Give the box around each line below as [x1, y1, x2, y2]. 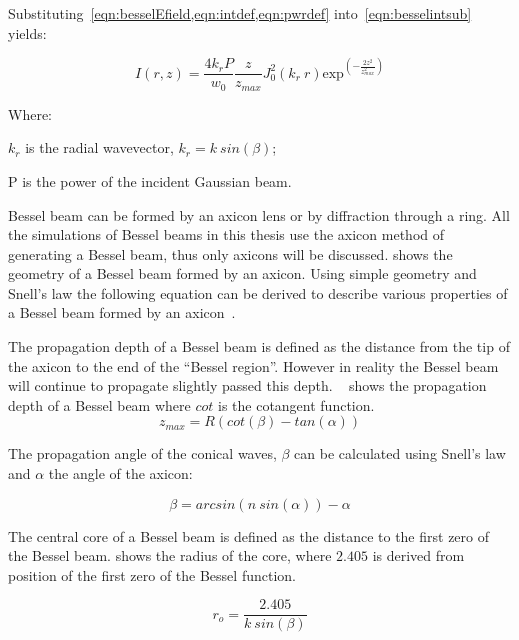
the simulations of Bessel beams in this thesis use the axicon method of [8, 224, 445, 245]
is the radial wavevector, [25, 137, 174, 158]
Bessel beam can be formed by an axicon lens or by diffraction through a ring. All [8, 204, 510, 225]
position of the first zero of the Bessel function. [8, 564, 296, 585]
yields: [8, 22, 47, 43]
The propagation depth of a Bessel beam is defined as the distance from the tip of [8, 336, 510, 357]
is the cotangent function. [217, 394, 375, 415]
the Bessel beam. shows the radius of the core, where [8, 545, 332, 566]
